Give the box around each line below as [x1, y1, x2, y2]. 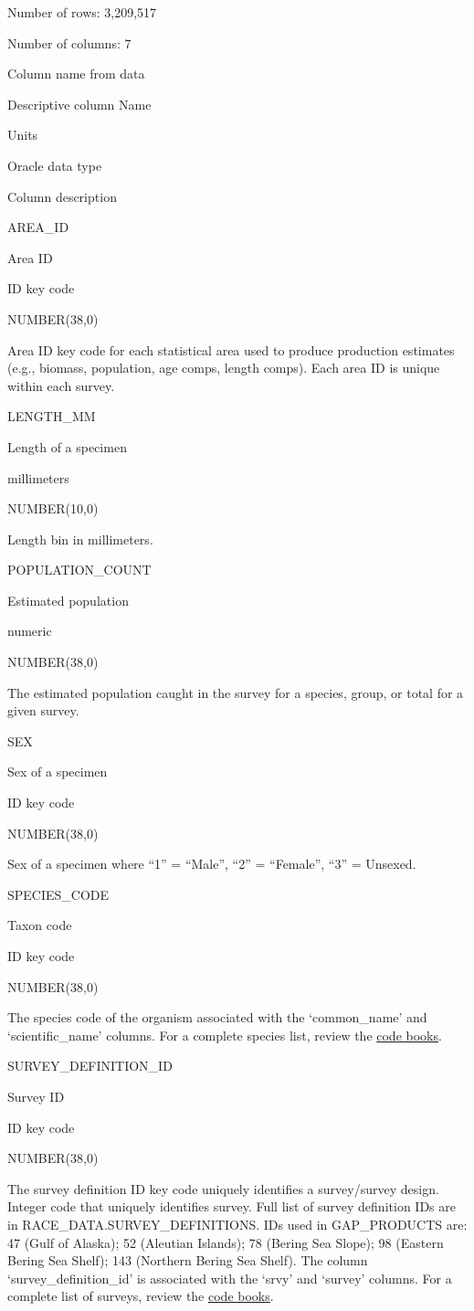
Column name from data [7, 64, 145, 83]
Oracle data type [7, 155, 102, 174]
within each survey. [7, 375, 115, 395]
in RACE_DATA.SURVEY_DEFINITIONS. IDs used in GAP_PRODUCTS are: [7, 1214, 468, 1233]
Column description [7, 186, 117, 206]
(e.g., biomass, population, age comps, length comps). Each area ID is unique [7, 358, 440, 377]
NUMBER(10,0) [7, 499, 99, 518]
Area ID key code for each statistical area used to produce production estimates [7, 340, 455, 359]
